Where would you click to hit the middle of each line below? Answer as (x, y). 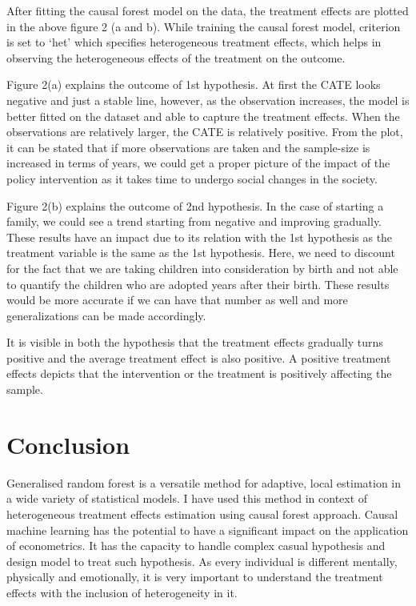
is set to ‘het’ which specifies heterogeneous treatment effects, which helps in (194, 42)
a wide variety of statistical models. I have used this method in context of (187, 498)
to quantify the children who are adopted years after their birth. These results (198, 284)
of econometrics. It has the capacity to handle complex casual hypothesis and (196, 546)
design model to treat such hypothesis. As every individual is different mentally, (202, 561)
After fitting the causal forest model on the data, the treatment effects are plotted (208, 10)
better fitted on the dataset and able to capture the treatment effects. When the (203, 116)
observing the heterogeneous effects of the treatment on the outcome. (176, 57)
